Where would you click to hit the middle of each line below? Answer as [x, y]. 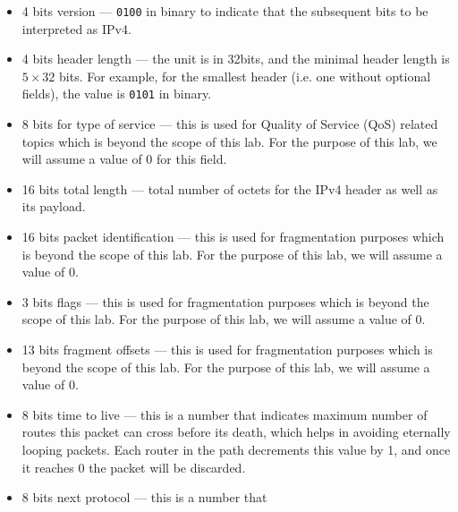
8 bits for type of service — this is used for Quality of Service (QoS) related [230, 124]
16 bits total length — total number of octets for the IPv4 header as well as [230, 188]
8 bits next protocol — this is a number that [144, 497]
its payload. [54, 206]
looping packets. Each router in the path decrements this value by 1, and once [236, 449]
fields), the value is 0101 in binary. [117, 94]
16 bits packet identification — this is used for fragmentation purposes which [233, 237]
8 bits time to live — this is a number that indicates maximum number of [225, 414]
